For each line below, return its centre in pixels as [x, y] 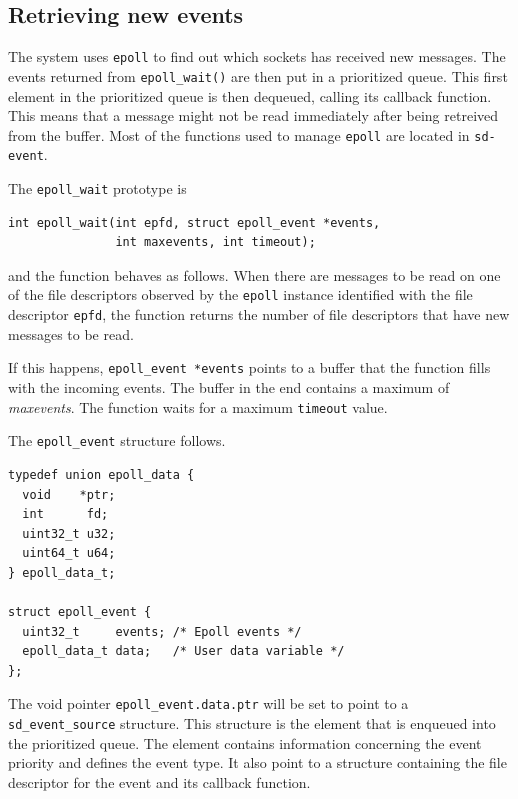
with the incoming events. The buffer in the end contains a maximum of [229, 387]
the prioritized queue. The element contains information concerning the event [245, 742]
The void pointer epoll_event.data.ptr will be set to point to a [208, 703]
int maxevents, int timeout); [215, 242]
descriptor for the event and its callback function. [159, 781]
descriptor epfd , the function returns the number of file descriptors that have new [259, 314]
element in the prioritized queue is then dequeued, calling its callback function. [250, 95]
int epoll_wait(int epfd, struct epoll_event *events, [194, 222]
